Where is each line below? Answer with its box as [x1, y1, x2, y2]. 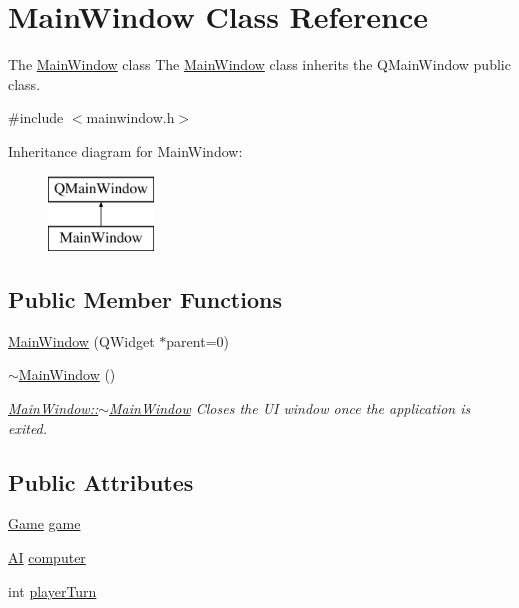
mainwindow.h [86, 107, 175, 128]
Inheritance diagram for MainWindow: [8, 140, 243, 161]
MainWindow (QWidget [8, 330, 155, 351]
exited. [8, 417, 48, 438]
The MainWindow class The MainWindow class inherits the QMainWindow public [8, 54, 511, 75]
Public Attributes [8, 466, 194, 497]
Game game [8, 513, 81, 534]
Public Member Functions [8, 284, 282, 315]
